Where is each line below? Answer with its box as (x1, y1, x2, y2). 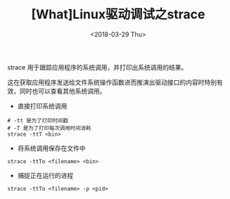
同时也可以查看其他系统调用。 (19, 86, 106, 95)
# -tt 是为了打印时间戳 (7, 117, 69, 124)
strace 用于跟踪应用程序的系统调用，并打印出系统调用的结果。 (7, 63, 188, 71)
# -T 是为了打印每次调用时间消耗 (7, 124, 91, 131)
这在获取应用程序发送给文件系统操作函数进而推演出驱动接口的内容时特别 (7, 78, 217, 86)
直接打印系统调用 (17, 101, 68, 110)
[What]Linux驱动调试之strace (31, 6, 205, 23)
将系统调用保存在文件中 (17, 143, 86, 152)
